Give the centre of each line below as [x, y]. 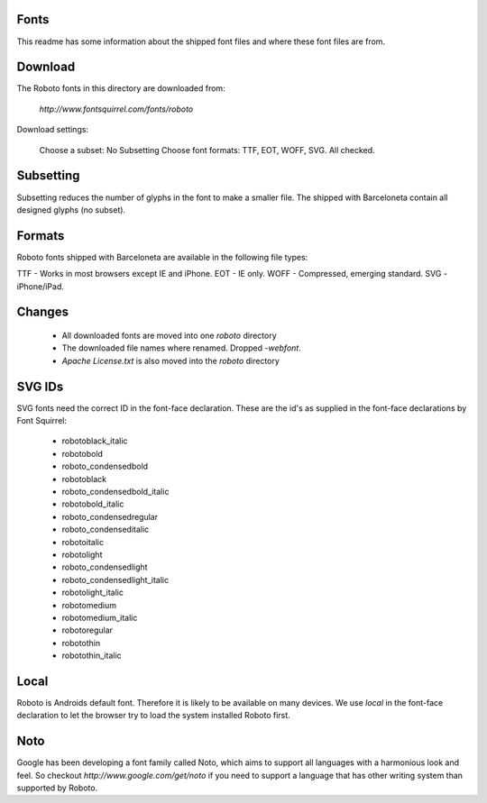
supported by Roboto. [57, 788]
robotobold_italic [93, 504]
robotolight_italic [92, 593]
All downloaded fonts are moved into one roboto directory [169, 335]
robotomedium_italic [100, 617]
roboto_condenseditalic [106, 529]
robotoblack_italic [95, 441]
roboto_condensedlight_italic [115, 579]
